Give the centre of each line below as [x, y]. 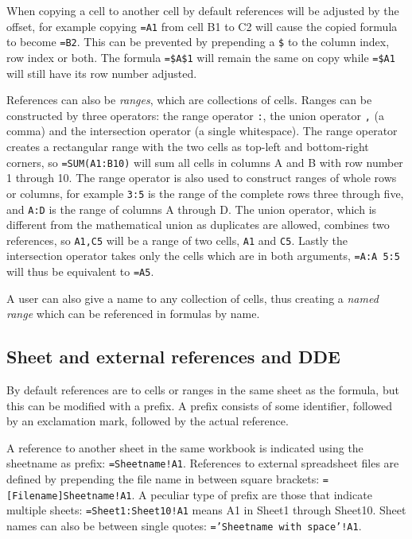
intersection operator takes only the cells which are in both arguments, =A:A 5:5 [203, 256]
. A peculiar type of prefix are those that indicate [252, 494]
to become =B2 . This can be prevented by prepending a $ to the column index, [198, 42]
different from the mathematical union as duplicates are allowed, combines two [198, 225]
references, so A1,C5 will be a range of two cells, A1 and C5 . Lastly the [177, 240]
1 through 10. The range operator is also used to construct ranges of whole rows [202, 178]
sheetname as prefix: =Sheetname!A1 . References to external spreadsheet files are [203, 463]
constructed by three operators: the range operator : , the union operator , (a [195, 115]
